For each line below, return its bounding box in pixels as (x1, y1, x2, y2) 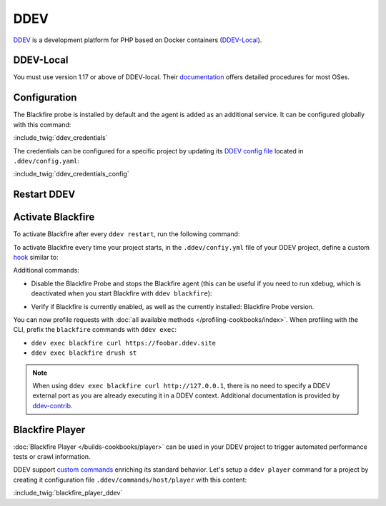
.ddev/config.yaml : (13, 156, 80, 165)
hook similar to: (13, 253, 59, 262)
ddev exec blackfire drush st (31, 349, 137, 357)
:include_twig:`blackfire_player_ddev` (13, 489, 123, 497)
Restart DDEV (13, 188, 76, 201)
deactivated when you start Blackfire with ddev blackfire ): (31, 289, 212, 298)
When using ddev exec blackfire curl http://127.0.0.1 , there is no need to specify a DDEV (32, 381, 330, 390)
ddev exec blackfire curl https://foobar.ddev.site (31, 339, 217, 347)
